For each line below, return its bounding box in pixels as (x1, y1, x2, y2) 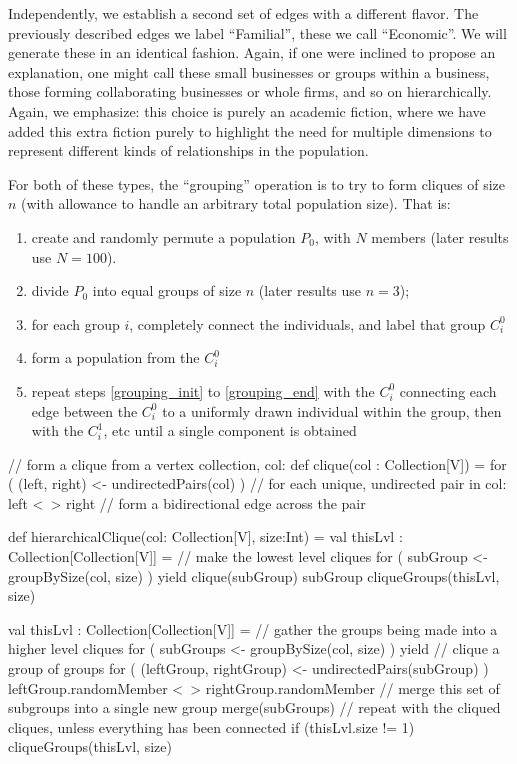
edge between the (31, 400, 138, 421)
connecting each (399, 380, 497, 401)
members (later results (371, 226, 509, 247)
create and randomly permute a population (31, 226, 296, 247)
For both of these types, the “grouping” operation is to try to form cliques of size (8, 173, 505, 194)
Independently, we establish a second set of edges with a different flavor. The (8, 3, 479, 23)
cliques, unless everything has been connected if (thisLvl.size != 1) (8, 716, 415, 737)
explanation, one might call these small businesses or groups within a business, (8, 61, 490, 82)
